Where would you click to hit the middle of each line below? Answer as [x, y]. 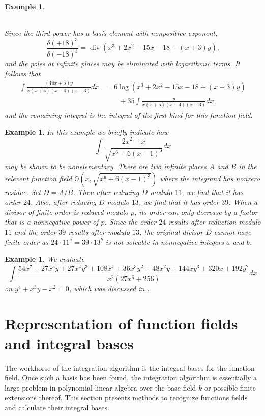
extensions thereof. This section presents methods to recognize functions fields [126, 397]
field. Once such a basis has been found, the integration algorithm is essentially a [131, 378]
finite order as [26, 242]
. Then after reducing [106, 192]
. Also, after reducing [63, 202]
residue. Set [23, 192]
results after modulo [99, 231]
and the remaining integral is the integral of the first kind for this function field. [129, 115]
